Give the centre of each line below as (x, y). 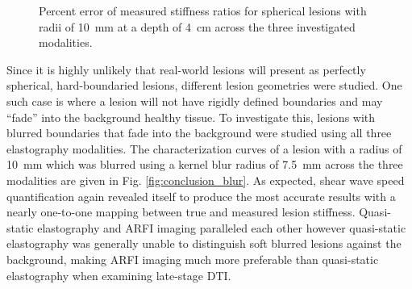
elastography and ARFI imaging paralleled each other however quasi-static (222, 227)
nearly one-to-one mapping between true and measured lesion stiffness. (181, 212)
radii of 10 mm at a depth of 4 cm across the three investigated (197, 26)
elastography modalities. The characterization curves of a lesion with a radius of (204, 148)
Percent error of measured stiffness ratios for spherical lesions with (203, 10)
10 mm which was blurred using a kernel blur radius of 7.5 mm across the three (205, 164)
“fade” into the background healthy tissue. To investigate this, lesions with (191, 117)
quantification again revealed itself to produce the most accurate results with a (201, 196)
